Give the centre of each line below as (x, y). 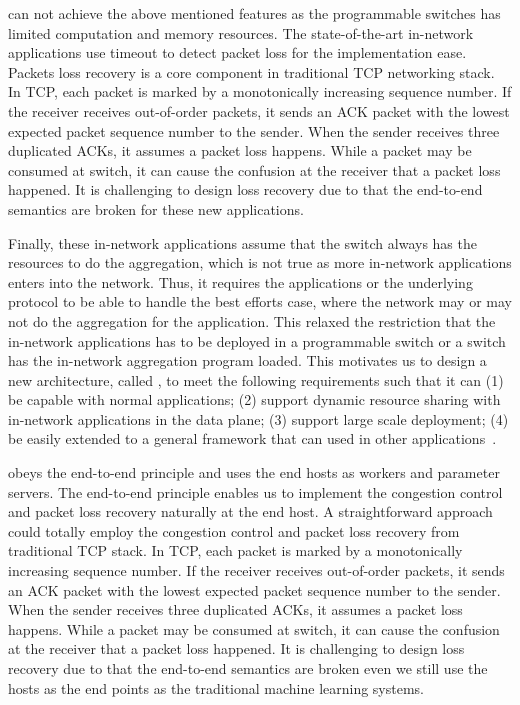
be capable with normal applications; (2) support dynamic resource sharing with (254, 399)
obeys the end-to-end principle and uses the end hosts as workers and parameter (254, 472)
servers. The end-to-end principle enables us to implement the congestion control (255, 491)
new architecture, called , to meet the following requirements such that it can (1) (256, 379)
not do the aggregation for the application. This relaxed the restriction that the (252, 320)
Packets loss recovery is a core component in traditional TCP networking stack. (251, 71)
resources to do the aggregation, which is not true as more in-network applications (260, 262)
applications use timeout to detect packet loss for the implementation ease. (237, 52)
